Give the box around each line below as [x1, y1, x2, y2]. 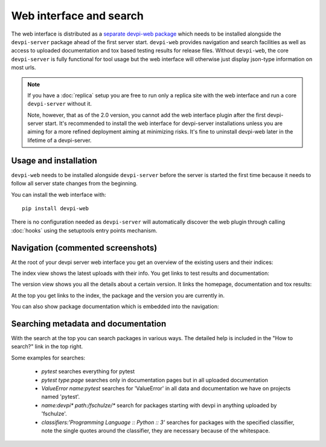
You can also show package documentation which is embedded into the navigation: [11, 303, 219, 310]
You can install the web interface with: [11, 191, 106, 198]
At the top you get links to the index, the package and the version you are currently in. [11, 292, 225, 299]
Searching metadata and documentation [11, 318, 167, 329]
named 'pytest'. [41, 393, 80, 400]
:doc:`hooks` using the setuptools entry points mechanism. [11, 227, 158, 234]
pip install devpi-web [22, 205, 89, 211]
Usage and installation [11, 155, 97, 166]
